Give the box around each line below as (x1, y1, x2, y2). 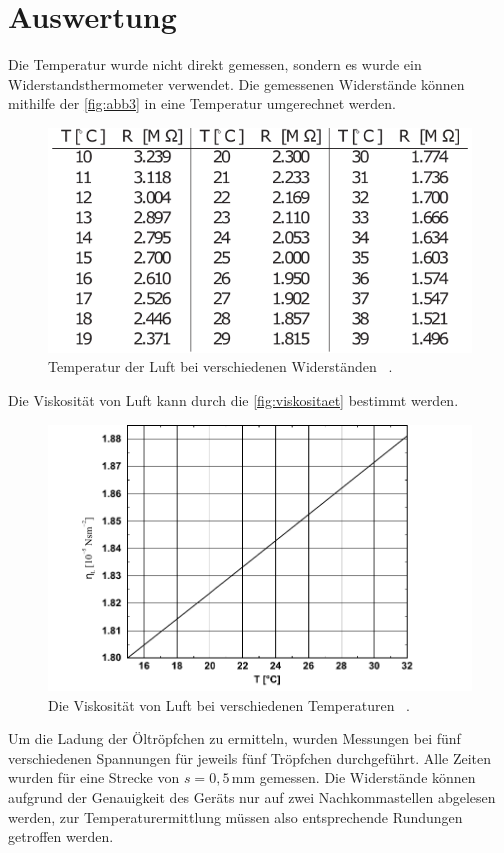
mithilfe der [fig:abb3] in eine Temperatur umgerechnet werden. (8, 93, 396, 114)
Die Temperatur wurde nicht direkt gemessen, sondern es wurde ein (8, 54, 422, 75)
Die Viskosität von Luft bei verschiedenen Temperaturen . (48, 694, 411, 715)
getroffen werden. (8, 826, 114, 847)
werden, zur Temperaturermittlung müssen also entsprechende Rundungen (8, 806, 463, 827)
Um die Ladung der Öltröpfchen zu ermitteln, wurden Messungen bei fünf (8, 728, 461, 749)
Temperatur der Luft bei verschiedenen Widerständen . (48, 356, 393, 377)
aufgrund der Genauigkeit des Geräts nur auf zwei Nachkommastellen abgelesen (8, 786, 496, 807)
